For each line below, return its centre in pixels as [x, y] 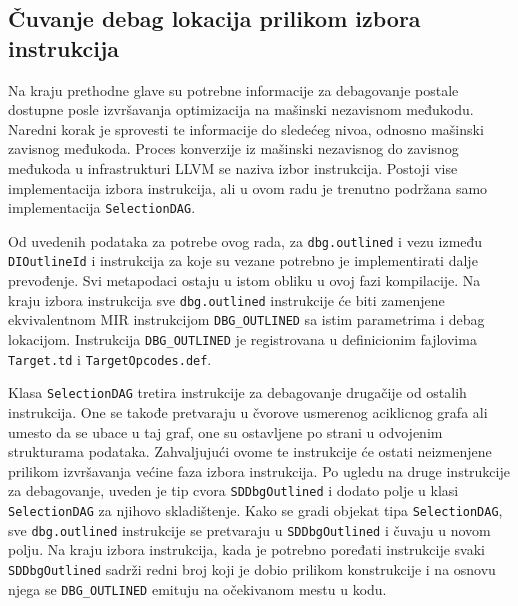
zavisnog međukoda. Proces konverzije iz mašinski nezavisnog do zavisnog [233, 148]
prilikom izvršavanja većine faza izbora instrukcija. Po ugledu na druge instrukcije [259, 470]
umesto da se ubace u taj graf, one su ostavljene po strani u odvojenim [225, 431]
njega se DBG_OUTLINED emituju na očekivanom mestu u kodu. [197, 588]
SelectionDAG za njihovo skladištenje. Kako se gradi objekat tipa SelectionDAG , [255, 510]
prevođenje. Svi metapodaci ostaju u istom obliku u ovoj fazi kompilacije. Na [244, 280]
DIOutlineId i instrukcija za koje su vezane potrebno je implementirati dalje [243, 260]
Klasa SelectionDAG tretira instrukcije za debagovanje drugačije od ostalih [237, 392]
